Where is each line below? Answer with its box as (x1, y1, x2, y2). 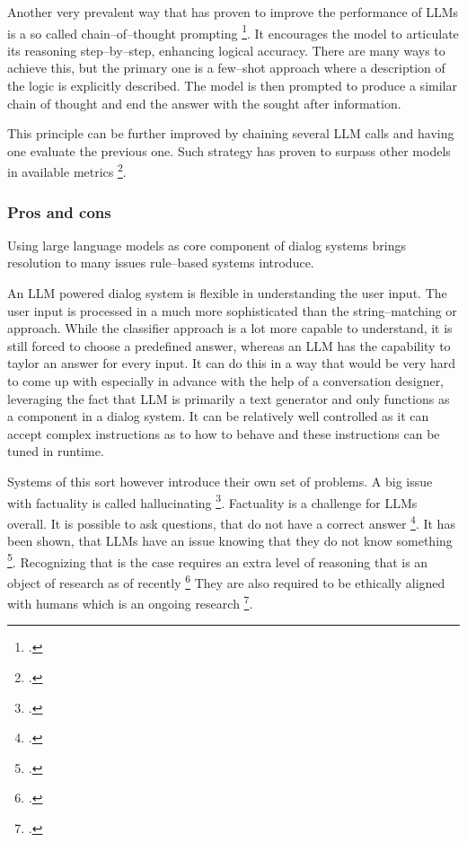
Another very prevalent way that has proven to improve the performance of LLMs (7, 3, 459, 21)
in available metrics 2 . (7, 160, 127, 181)
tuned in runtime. (7, 442, 104, 460)
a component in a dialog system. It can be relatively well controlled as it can (7, 407, 429, 425)
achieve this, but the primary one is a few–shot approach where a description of (7, 58, 445, 77)
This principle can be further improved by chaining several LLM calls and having (7, 124, 454, 143)
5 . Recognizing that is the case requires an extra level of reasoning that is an (7, 549, 428, 571)
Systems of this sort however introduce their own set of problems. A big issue (7, 472, 433, 490)
